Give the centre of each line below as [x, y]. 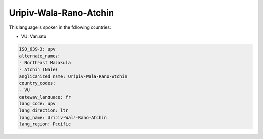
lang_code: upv [37, 104]
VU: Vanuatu [34, 36]
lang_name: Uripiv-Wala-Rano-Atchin [63, 117]
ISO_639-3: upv [37, 49]
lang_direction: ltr [44, 110]
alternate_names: [40, 56]
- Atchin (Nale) [39, 70]
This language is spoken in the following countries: [60, 27]
